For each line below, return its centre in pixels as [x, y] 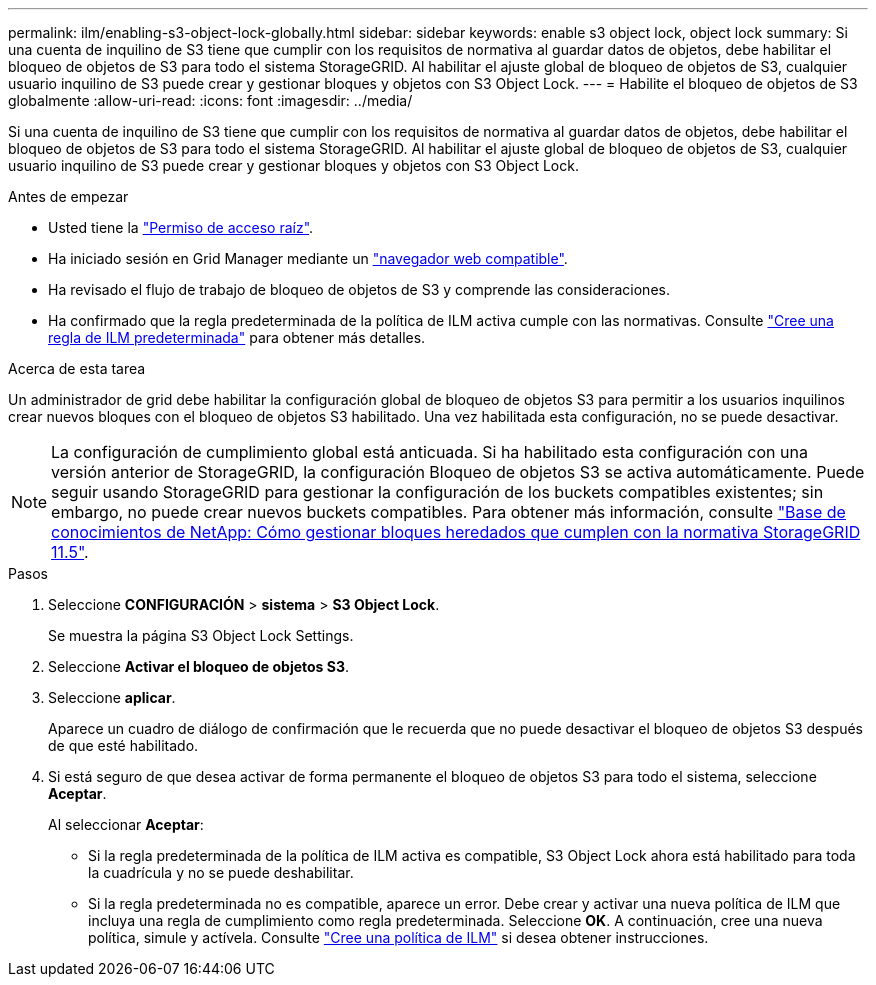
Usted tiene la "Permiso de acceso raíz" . [181, 227]
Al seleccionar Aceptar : [126, 824]
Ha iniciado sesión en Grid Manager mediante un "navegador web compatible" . [308, 258]
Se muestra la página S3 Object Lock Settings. [201, 635]
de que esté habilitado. [123, 745]
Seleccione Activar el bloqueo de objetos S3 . [198, 666]
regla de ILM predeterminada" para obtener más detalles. [237, 337]
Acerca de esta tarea [77, 368]
